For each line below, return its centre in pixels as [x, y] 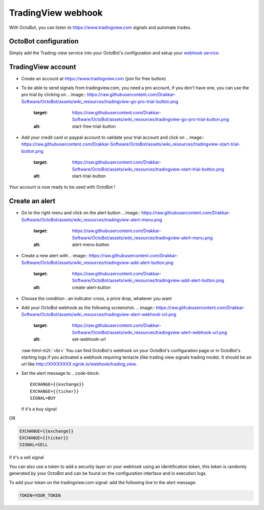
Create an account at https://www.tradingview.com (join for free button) [94, 79]
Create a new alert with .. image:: [55, 256]
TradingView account [43, 67]
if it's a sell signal [26, 458]
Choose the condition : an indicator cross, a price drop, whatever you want [97, 298]
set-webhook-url [89, 339]
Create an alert [32, 201]
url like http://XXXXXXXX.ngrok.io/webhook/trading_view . [79, 364]
